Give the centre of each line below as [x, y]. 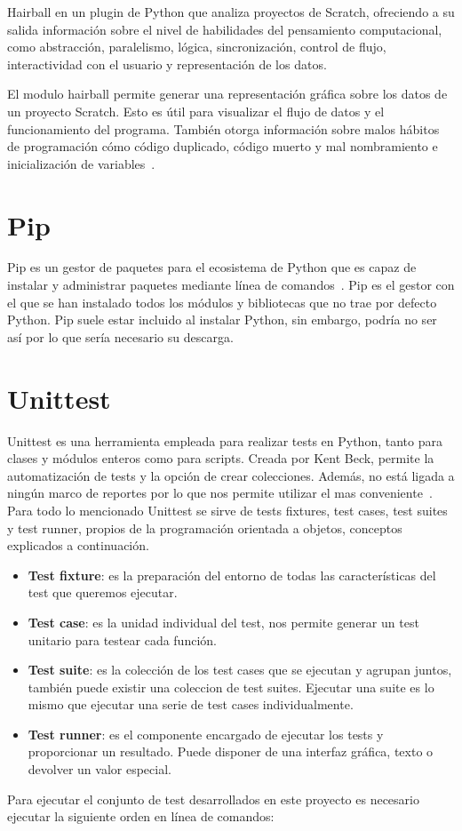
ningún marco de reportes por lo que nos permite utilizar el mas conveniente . [220, 493]
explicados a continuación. [78, 545]
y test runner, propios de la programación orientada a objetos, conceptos [205, 527]
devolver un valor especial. [100, 769]
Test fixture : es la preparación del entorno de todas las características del [232, 575]
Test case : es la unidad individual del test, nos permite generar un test [223, 622]
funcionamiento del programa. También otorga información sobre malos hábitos [223, 128]
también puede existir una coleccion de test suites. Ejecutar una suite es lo [231, 687]
